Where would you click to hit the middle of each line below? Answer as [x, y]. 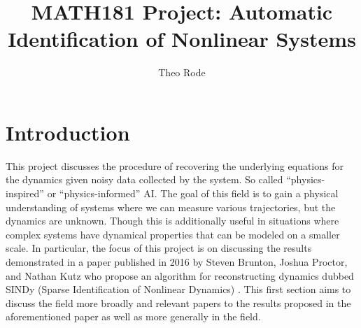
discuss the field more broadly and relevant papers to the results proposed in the [178, 302]
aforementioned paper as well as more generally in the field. [133, 316]
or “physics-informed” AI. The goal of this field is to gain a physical [193, 193]
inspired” [25, 193]
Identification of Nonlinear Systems [182, 39]
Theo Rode [182, 72]
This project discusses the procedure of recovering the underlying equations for [175, 165]
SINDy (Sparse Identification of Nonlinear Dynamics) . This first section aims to [178, 289]
